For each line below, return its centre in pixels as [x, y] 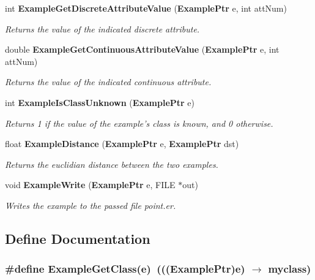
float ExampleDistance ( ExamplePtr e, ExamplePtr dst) [122, 144]
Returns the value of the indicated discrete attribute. [102, 28]
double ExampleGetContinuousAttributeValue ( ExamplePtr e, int [142, 49]
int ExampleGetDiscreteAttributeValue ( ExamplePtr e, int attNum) [146, 8]
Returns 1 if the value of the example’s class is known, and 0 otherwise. [139, 123]
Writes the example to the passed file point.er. [91, 205]
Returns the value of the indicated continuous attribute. [108, 82]
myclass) [290, 269]
